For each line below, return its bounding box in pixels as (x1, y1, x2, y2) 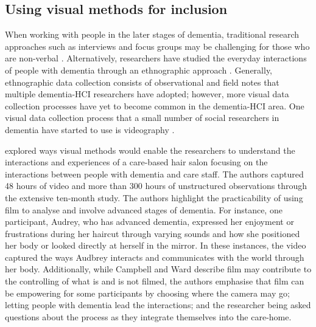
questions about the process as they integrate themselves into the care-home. (5, 310, 292, 323)
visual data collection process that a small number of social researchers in (5, 111, 279, 124)
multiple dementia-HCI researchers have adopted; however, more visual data (5, 88, 289, 100)
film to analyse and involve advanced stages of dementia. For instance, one (5, 203, 283, 216)
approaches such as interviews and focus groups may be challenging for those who (5, 40, 310, 52)
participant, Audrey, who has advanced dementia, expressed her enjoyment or (5, 215, 294, 228)
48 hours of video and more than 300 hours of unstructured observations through (5, 179, 307, 192)
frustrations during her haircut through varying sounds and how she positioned (5, 227, 300, 239)
